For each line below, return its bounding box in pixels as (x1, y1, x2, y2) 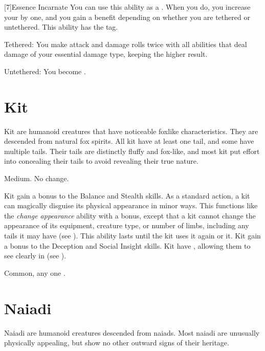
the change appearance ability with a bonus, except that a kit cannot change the (4, 210, 256, 221)
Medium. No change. (4, 173, 69, 184)
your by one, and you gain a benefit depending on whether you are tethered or (4, 11, 250, 22)
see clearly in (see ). (4, 250, 67, 261)
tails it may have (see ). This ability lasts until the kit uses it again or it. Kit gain (4, 230, 261, 241)
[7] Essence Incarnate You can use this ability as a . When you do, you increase (4, 2, 251, 12)
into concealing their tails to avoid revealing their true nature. (4, 156, 198, 166)
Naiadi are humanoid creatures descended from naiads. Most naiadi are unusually (4, 327, 260, 338)
